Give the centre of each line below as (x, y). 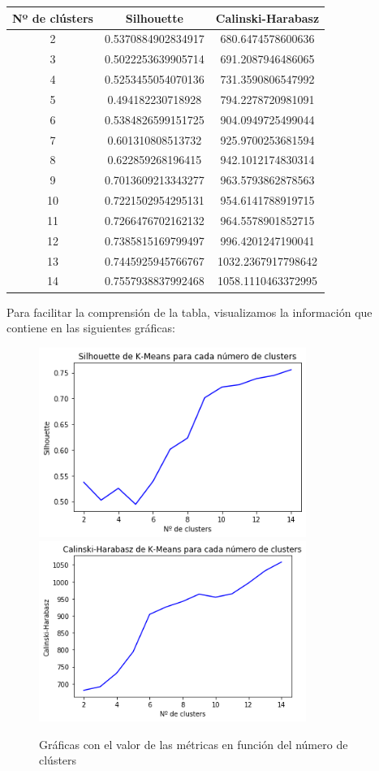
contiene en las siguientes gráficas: (91, 328)
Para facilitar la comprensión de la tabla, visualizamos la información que (189, 312)
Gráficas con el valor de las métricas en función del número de (194, 744)
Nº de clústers (53, 17)
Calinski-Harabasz (267, 17)
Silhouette (154, 17)
